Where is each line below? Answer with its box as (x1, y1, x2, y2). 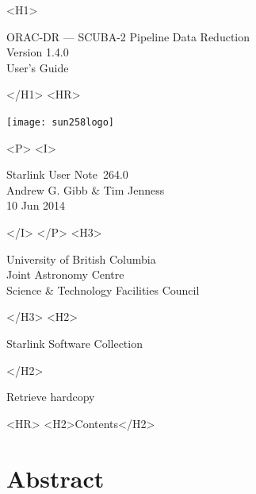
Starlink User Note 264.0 (6, 166, 128, 183)
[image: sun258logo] (6, 116, 115, 128)
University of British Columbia (6, 250, 156, 267)
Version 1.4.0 (6, 44, 69, 60)
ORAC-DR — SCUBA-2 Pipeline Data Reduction (6, 28, 250, 44)
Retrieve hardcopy (6, 388, 95, 405)
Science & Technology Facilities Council (6, 281, 200, 298)
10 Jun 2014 (6, 197, 66, 214)
